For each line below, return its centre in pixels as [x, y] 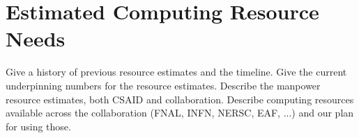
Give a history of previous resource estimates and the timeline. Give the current [176, 72]
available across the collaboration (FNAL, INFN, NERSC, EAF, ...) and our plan [180, 113]
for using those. [38, 126]
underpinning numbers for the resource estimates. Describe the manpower [163, 85]
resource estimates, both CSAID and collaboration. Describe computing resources [180, 99]
